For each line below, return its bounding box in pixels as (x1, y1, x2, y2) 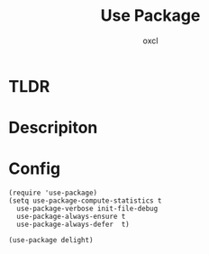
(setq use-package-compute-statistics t (8, 196, 163, 205)
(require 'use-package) (8, 188, 98, 198)
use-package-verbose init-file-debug (16, 204, 159, 213)
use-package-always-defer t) (16, 220, 130, 230)
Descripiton (8, 118, 98, 138)
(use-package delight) (8, 236, 94, 245)
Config (8, 159, 60, 179)
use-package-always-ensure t (16, 213, 126, 222)
